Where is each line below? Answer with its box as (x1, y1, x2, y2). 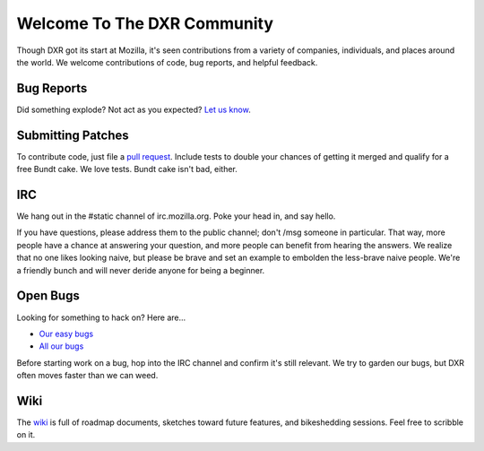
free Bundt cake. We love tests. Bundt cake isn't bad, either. (16, 164, 238, 175)
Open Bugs (16, 288, 80, 304)
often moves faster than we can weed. (16, 370, 159, 381)
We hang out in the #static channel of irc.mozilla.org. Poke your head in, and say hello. (16, 211, 336, 221)
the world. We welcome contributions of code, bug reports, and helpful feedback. (16, 56, 318, 67)
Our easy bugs (39, 328, 94, 339)
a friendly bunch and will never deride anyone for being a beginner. (16, 265, 265, 275)
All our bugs (39, 341, 84, 351)
